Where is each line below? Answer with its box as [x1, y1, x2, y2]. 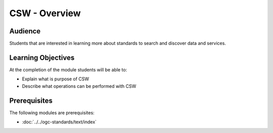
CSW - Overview [9, 8, 81, 19]
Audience [9, 27, 41, 35]
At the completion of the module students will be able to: [9, 66, 127, 73]
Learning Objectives [9, 53, 75, 62]
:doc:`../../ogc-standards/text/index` [22, 119, 97, 125]
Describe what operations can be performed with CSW [22, 83, 136, 89]
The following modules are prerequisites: [9, 109, 95, 116]
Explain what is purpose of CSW [22, 76, 89, 82]
